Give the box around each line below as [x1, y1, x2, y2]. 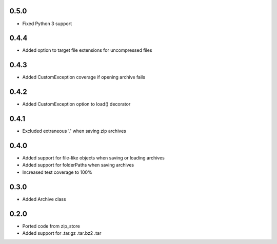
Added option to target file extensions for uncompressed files [22, 47, 152, 53]
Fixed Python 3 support [22, 21, 72, 27]
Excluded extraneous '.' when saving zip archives [22, 128, 127, 134]
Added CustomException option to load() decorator [22, 101, 131, 107]
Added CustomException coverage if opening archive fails [22, 74, 146, 80]
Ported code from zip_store [22, 223, 81, 229]
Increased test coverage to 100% [22, 169, 92, 175]
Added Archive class [22, 196, 66, 202]
